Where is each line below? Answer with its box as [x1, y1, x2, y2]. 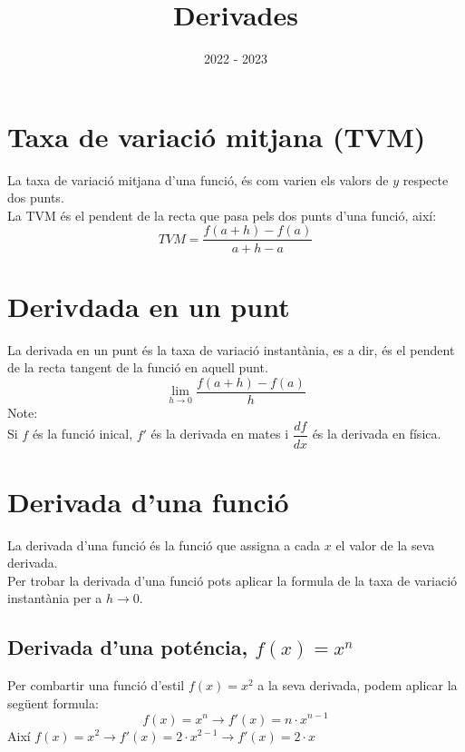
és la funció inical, [32, 424, 133, 443]
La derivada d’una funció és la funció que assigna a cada [7, 535, 321, 554]
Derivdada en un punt [7, 287, 290, 324]
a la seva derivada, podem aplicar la [257, 676, 458, 695]
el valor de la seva [335, 535, 435, 554]
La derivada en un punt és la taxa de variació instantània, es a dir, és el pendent [7, 340, 455, 359]
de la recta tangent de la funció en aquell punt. [7, 358, 268, 377]
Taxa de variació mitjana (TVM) [7, 117, 426, 154]
